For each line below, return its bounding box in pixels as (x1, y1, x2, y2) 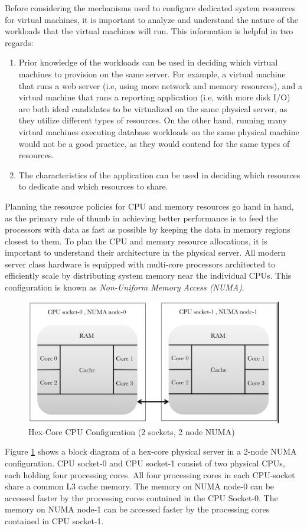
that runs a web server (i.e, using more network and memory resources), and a (18, 79, 302, 92)
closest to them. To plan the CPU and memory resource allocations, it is (5, 234, 267, 247)
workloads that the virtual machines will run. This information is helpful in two (5, 25, 293, 37)
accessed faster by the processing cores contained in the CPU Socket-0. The (5, 491, 278, 504)
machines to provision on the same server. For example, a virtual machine (18, 67, 286, 80)
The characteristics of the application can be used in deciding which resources (18, 168, 301, 181)
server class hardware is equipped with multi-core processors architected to (5, 257, 276, 270)
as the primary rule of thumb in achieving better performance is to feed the (5, 211, 278, 224)
